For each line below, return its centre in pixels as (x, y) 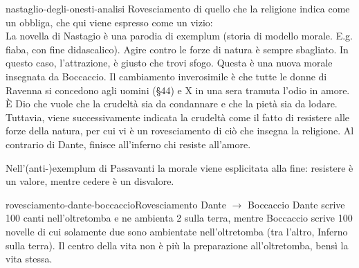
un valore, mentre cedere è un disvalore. (90, 181)
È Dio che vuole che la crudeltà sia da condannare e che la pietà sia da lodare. (172, 104)
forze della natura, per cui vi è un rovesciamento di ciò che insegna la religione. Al (180, 131)
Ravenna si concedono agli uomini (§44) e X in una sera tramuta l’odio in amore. (178, 90)
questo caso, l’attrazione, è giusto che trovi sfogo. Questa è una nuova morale (169, 63)
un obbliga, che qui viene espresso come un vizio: (109, 22)
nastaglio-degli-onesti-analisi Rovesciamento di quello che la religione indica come (178, 8)
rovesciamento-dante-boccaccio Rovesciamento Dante (116, 204)
